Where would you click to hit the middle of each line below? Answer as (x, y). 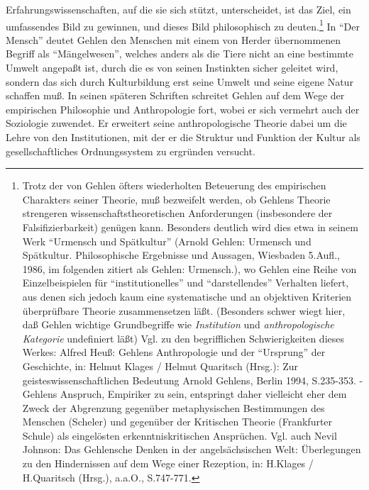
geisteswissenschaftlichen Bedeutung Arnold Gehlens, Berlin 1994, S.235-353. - (193, 380)
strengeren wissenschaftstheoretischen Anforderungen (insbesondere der (177, 213)
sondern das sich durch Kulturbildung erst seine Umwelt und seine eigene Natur (180, 81)
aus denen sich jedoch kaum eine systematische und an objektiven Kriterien (187, 296)
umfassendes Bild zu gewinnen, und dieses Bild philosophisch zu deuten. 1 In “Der (183, 25)
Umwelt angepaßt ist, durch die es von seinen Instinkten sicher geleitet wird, (172, 68)
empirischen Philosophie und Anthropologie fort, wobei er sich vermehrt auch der (183, 109)
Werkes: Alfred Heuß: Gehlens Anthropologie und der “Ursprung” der (174, 352)
